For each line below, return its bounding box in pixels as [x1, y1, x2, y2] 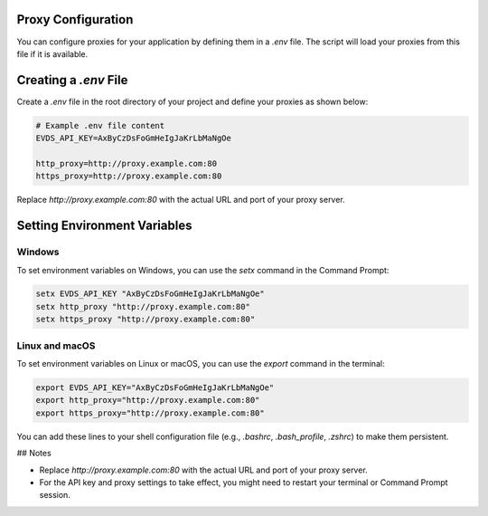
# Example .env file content [35, 120, 165, 130]
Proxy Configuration [16, 12, 134, 27]
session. [39, 490, 71, 501]
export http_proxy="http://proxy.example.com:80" [35, 395, 260, 406]
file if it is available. [16, 48, 89, 59]
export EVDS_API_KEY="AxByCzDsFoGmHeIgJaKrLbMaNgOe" [35, 382, 275, 393]
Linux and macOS [16, 339, 96, 352]
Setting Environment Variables [16, 218, 192, 234]
